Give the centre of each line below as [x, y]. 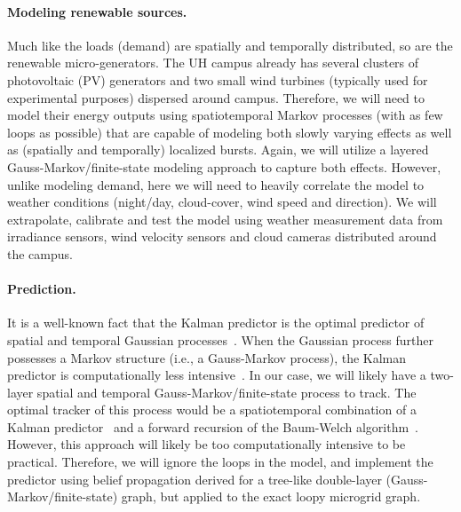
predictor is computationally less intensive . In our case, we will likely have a [217, 375]
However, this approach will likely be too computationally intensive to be [207, 444]
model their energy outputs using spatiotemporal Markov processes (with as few [225, 115]
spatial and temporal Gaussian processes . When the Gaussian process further [220, 339]
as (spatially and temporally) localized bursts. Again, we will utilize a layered [218, 150]
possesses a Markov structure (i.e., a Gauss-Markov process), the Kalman [207, 357]
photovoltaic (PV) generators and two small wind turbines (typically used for [218, 79]
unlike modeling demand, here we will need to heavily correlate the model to [216, 184]
